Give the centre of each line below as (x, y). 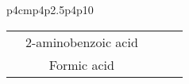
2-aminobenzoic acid (82, 42)
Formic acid (81, 64)
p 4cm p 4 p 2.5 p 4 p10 (50, 9)
